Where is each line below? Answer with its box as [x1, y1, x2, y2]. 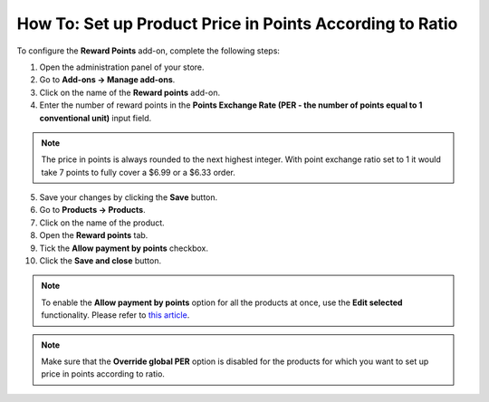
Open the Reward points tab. [39, 230, 149, 241]
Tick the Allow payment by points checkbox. [39, 243, 208, 254]
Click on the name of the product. [39, 217, 165, 228]
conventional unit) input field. [39, 112, 152, 123]
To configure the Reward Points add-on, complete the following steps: [16, 45, 281, 56]
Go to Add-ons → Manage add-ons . [39, 74, 176, 85]
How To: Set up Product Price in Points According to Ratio [16, 14, 458, 33]
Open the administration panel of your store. [39, 62, 205, 72]
